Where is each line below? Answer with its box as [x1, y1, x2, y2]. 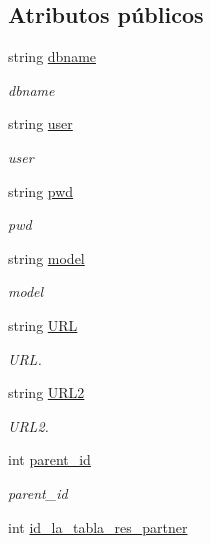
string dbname [8, 46, 97, 67]
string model [8, 247, 85, 268]
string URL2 [8, 382, 85, 403]
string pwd [8, 180, 74, 201]
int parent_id [8, 449, 91, 470]
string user [8, 113, 73, 134]
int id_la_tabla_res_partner [8, 516, 188, 537]
